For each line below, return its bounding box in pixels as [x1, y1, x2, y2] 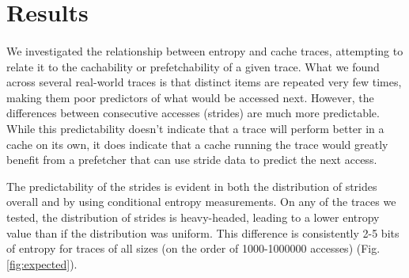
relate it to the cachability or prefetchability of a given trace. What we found [6, 58, 380, 74]
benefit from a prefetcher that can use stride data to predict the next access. [6, 151, 377, 168]
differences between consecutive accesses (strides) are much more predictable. [6, 105, 380, 121]
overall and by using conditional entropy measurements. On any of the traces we [6, 193, 396, 210]
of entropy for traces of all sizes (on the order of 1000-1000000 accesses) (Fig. [6, 240, 381, 257]
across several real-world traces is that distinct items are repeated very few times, [6, 74, 402, 90]
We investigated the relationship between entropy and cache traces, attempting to [6, 42, 403, 59]
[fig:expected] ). [6, 255, 78, 272]
